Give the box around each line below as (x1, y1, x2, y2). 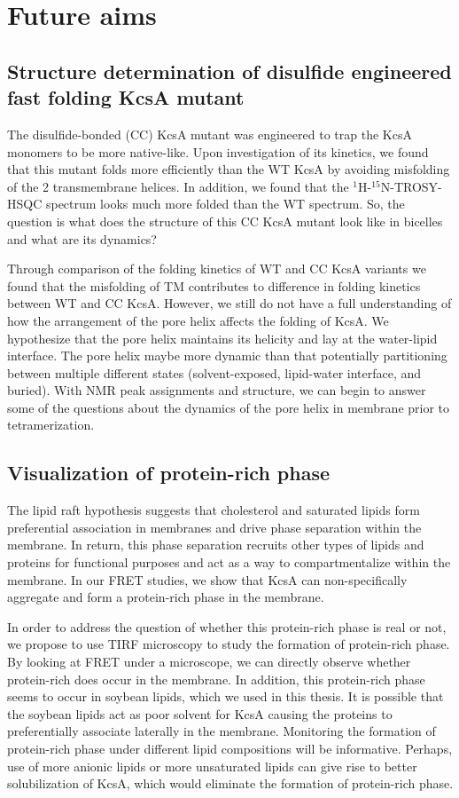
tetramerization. (7, 415, 95, 434)
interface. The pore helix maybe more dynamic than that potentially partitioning (7, 346, 447, 365)
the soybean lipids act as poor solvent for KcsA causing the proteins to (7, 704, 393, 723)
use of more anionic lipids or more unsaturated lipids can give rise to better (7, 756, 417, 775)
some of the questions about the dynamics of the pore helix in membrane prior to (7, 398, 450, 416)
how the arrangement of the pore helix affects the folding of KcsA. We (7, 311, 389, 329)
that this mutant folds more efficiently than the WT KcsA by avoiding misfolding (7, 160, 450, 178)
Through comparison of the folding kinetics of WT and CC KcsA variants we (7, 259, 426, 278)
